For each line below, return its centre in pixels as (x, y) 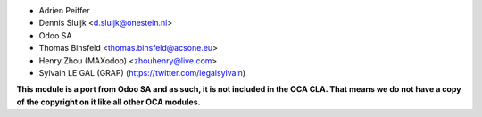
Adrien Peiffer (64, 10)
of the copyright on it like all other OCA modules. (108, 102)
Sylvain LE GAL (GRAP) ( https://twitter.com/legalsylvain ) (142, 72)
